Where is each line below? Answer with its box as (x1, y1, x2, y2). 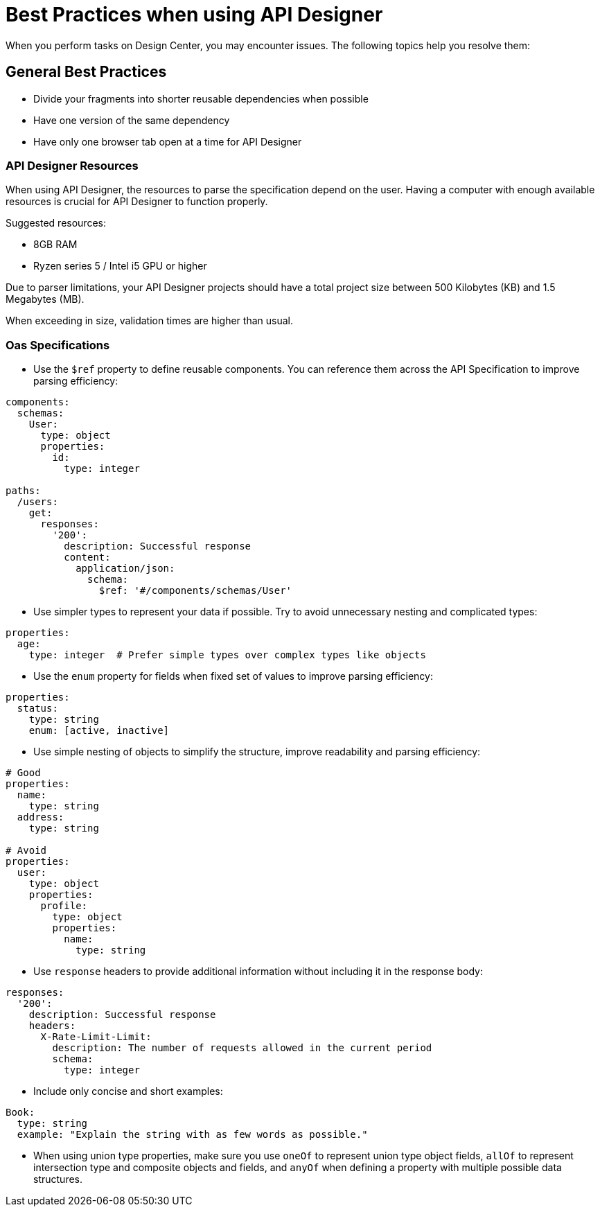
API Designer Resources (6, 158, 139, 173)
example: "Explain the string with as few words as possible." (17, 1129, 368, 1141)
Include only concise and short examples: (33, 1085, 223, 1098)
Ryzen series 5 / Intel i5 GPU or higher (33, 260, 207, 272)
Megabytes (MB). (6, 293, 85, 306)
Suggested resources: (6, 217, 106, 229)
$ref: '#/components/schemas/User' (98, 585, 292, 597)
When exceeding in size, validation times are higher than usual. (6, 315, 293, 327)
